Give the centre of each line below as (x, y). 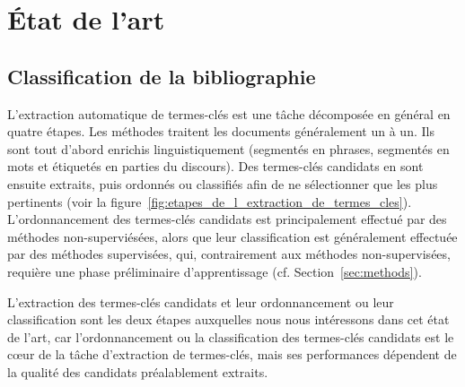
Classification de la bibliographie (162, 76)
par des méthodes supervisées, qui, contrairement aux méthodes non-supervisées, (229, 254)
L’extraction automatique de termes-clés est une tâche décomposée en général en (229, 113)
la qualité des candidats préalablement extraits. (138, 371)
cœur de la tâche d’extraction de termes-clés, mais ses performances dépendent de (232, 354)
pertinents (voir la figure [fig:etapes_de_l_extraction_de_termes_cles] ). (210, 201)
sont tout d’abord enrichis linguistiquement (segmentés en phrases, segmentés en (228, 148)
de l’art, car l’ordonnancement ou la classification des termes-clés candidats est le (231, 336)
